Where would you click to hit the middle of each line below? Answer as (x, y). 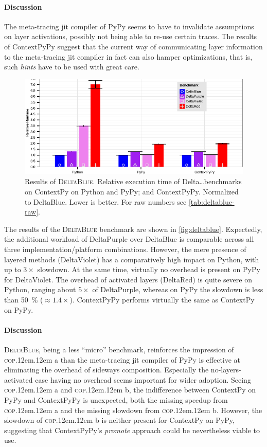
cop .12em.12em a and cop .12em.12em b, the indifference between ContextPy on (130, 390)
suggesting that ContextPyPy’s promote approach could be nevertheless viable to (132, 430)
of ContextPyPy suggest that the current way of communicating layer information (133, 46)
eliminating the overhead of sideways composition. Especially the (106, 370)
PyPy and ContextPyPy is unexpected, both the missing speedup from (116, 399)
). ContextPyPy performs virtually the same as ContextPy (162, 299)
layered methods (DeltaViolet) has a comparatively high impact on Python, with (132, 259)
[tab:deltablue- (211, 201)
